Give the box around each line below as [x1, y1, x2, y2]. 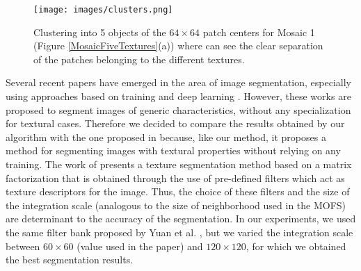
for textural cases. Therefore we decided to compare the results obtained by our [6, 116, 345, 131]
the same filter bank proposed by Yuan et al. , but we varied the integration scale [6, 224, 353, 239]
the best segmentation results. [6, 252, 134, 267]
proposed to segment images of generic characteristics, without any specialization [6, 102, 351, 117]
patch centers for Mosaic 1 [202, 24, 315, 39]
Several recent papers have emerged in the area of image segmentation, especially [6, 75, 351, 90]
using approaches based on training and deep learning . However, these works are [6, 89, 351, 104]
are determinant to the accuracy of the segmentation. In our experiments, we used [6, 211, 356, 226]
